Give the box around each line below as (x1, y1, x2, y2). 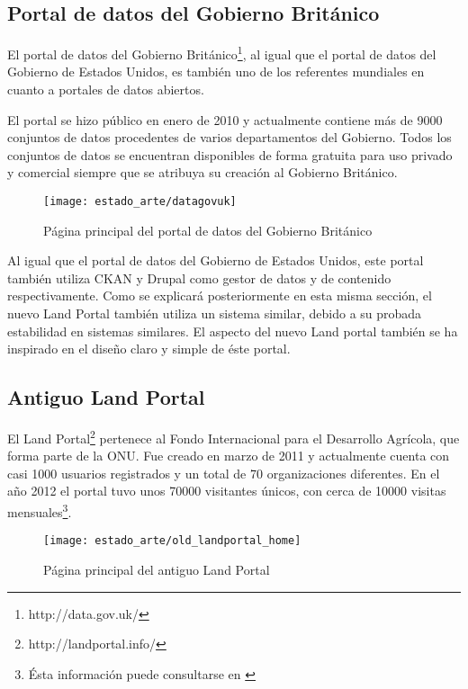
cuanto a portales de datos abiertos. (7, 80, 204, 99)
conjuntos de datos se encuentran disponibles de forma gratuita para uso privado (7, 145, 453, 164)
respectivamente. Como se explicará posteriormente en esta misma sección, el (7, 286, 432, 305)
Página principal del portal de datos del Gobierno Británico (43, 220, 373, 239)
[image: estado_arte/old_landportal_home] (43, 534, 301, 548)
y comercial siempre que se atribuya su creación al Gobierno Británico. (7, 163, 398, 182)
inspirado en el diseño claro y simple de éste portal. (7, 339, 291, 358)
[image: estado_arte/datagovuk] (43, 195, 237, 209)
